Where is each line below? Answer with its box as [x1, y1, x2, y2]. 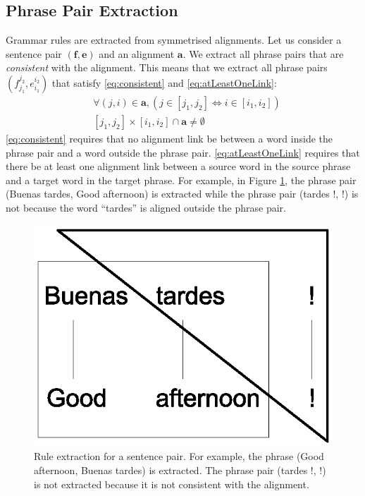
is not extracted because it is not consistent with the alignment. [34, 476, 309, 491]
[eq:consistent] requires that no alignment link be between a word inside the [6, 131, 333, 146]
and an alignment [99, 46, 175, 61]
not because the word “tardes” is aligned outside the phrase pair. [6, 200, 286, 215]
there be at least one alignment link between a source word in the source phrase [6, 159, 351, 174]
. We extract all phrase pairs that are [182, 46, 344, 61]
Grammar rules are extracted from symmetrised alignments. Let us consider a [6, 32, 342, 47]
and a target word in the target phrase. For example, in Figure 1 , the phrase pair [6, 172, 357, 187]
